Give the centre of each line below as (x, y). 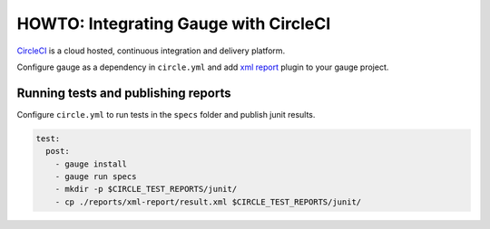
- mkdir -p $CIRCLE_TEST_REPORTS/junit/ (146, 189)
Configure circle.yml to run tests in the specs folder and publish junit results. (166, 114)
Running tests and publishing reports (124, 93)
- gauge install (91, 164)
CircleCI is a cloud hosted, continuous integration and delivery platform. (151, 51)
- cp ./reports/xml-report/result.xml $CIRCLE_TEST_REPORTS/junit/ (208, 202)
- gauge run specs (96, 177)
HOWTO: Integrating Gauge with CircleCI (174, 24)
